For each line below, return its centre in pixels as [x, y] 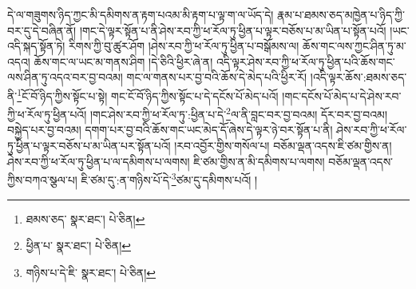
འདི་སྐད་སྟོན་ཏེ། [36, 46]
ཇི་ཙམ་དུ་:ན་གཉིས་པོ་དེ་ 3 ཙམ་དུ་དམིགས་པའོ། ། [169, 178]
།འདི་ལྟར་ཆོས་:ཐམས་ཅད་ [359, 77]
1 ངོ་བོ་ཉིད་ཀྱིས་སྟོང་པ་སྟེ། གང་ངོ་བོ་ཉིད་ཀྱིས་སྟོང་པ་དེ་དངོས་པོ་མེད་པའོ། [148, 94]
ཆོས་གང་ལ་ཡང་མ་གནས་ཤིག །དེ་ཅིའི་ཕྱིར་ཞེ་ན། [123, 61]
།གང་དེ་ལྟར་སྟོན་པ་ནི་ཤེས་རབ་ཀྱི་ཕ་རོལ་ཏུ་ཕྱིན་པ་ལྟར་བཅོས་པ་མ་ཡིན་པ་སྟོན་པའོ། [233, 30]
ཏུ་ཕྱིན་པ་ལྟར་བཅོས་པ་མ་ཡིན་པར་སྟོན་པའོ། [89, 146]
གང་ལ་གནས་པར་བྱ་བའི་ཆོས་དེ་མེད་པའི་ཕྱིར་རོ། [217, 77]
